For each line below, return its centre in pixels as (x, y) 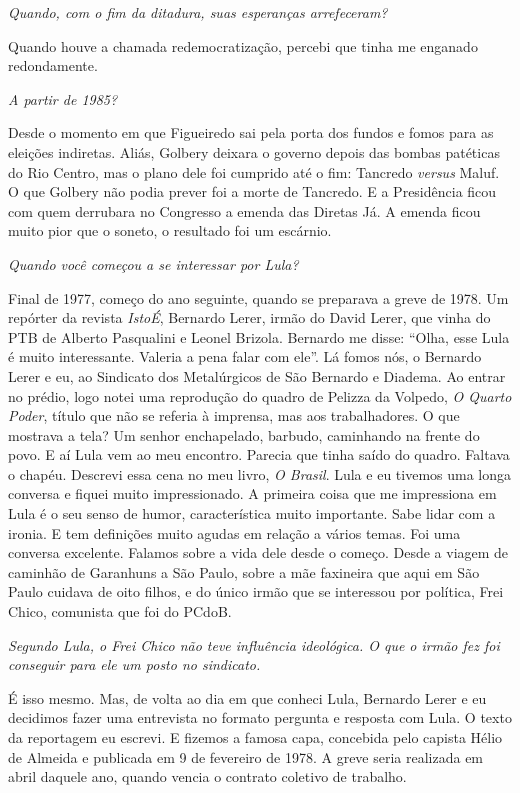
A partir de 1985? (63, 98)
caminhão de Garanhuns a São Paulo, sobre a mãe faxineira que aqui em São (244, 571)
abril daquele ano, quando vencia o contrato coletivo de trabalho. (207, 776)
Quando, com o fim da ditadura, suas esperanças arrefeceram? (198, 12)
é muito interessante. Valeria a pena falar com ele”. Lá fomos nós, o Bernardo (245, 356)
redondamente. (53, 65)
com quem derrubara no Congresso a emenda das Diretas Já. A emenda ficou (244, 210)
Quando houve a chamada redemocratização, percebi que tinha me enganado (243, 45)
